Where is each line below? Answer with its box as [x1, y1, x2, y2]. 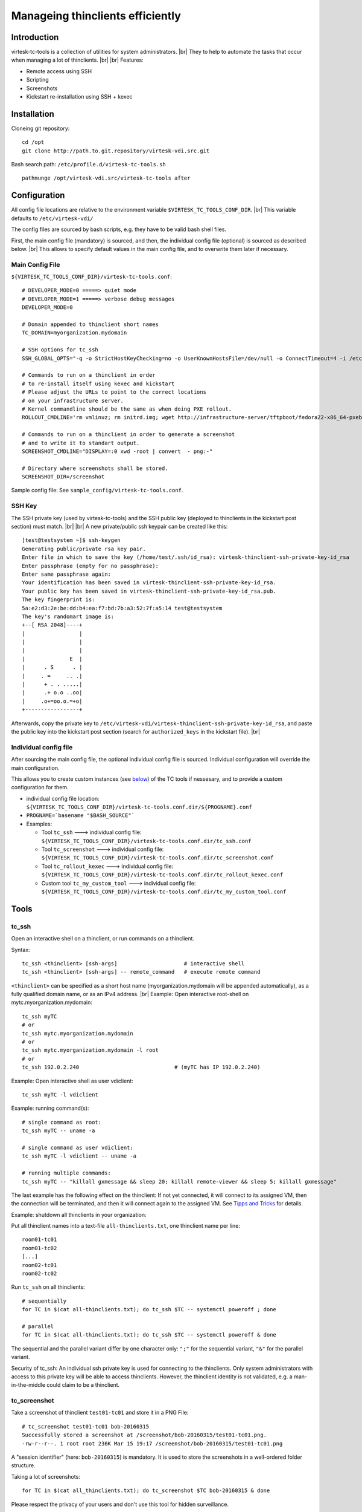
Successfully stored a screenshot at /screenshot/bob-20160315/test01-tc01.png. [22, 1432, 267, 1439]
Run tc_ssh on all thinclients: [11, 1283, 85, 1291]
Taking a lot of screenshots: [11, 1473, 81, 1480]
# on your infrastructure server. [22, 397, 124, 404]
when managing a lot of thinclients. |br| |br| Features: [11, 56, 144, 64]
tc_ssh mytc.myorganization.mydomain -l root [22, 1047, 159, 1054]
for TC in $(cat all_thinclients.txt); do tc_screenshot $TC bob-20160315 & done [22, 1487, 270, 1494]
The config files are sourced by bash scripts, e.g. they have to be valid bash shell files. [11, 226, 226, 233]
